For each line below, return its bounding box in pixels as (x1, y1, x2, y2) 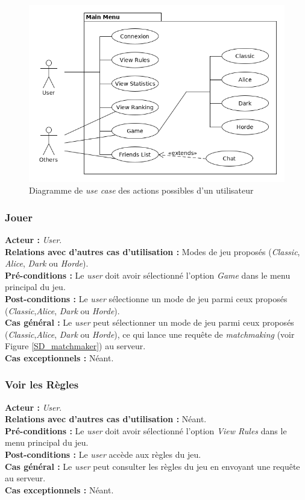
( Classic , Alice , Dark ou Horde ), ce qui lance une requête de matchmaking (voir (5, 328, 295, 340)
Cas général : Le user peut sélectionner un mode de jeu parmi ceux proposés (5, 316, 294, 329)
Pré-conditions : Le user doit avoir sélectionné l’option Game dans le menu (5, 268, 291, 281)
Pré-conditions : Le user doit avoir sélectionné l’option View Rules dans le (5, 424, 287, 437)
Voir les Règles (5, 377, 79, 392)
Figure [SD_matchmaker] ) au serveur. (5, 340, 146, 352)
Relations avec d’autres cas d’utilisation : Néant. (5, 413, 207, 425)
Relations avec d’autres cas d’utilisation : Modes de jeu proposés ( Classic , (5, 245, 300, 258)
